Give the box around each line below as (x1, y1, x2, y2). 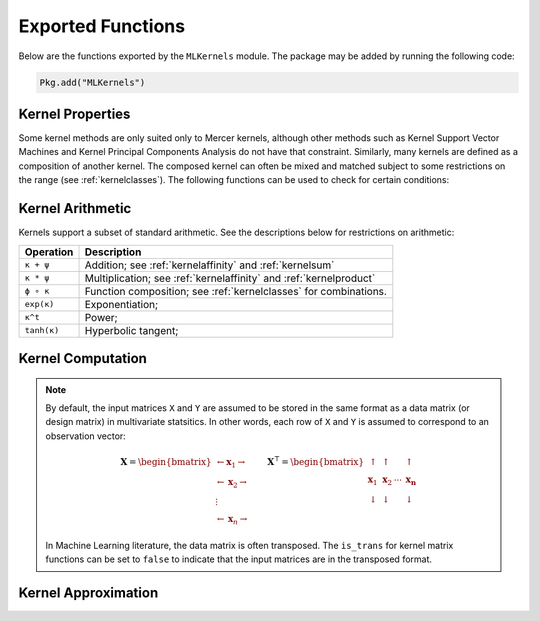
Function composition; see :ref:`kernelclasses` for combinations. (84, 284, 387, 298)
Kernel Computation (18, 350, 147, 367)
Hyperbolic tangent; (84, 323, 179, 337)
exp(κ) (24, 299, 55, 309)
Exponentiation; (84, 297, 159, 311)
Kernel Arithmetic (18, 200, 132, 217)
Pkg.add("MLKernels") (39, 76, 146, 88)
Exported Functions (18, 15, 185, 37)
